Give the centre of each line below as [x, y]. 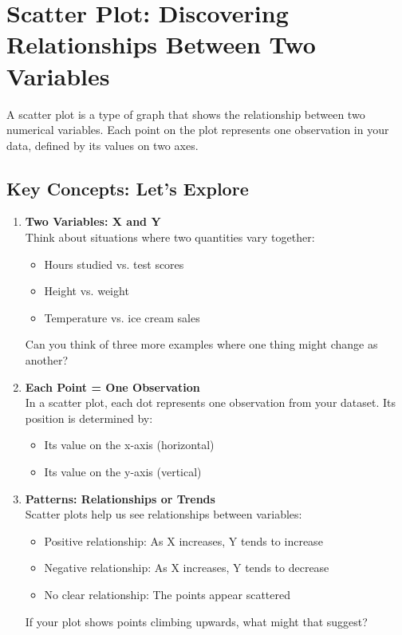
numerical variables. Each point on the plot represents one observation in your [198, 130]
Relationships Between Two [161, 44]
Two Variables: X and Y [93, 221]
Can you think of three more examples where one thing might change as [201, 344]
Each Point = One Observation [112, 387]
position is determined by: [89, 418]
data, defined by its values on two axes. [102, 145]
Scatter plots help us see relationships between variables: [164, 514]
